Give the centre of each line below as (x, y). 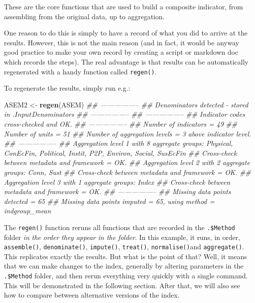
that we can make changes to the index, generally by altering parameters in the (124, 266)
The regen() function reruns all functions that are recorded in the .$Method (120, 227)
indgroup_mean (28, 211)
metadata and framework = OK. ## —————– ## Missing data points (117, 191)
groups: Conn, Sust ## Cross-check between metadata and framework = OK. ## (127, 172)
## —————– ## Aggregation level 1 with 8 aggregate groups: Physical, (118, 143)
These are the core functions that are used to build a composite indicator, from (124, 6)
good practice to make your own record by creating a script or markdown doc (121, 52)
